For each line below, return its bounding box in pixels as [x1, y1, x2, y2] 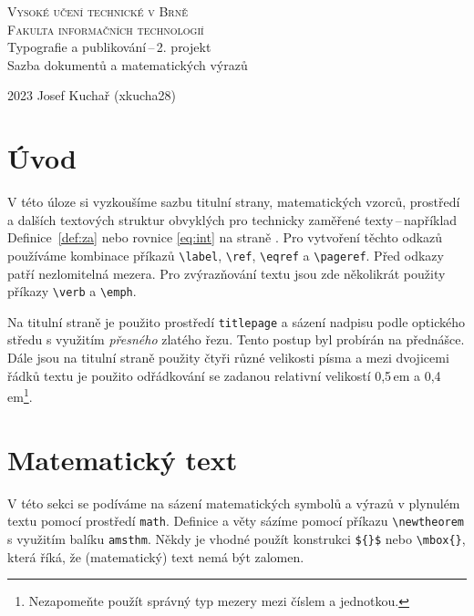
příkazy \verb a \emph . [7, 282, 137, 301]
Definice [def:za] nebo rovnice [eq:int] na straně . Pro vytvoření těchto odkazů [7, 228, 443, 247]
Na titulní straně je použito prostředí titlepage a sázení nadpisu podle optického [7, 312, 466, 331]
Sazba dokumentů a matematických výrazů [7, 55, 248, 74]
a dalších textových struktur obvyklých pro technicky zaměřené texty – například [7, 210, 458, 229]
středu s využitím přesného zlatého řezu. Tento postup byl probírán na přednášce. [7, 330, 465, 349]
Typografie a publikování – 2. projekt [7, 37, 211, 56]
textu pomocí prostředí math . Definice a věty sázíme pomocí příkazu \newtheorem [7, 511, 465, 530]
